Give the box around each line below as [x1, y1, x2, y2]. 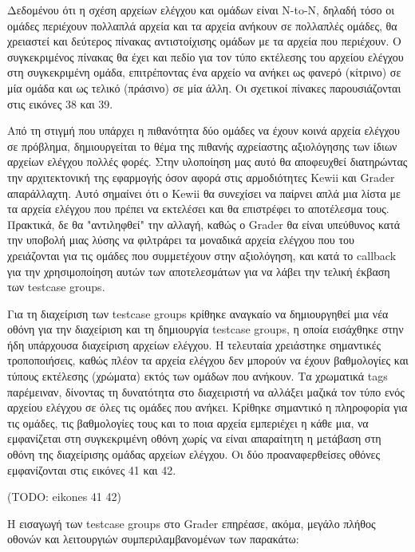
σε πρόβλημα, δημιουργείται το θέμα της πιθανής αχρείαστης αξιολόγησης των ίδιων [7, 137, 397, 154]
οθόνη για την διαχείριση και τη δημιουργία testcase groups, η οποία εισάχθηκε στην [7, 321, 404, 337]
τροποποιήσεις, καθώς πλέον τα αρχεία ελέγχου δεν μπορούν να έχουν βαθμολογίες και [7, 352, 409, 369]
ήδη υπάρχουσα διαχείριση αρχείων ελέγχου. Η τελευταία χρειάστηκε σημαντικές [7, 336, 381, 353]
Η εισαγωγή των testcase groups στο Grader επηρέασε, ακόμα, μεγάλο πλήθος [7, 515, 376, 531]
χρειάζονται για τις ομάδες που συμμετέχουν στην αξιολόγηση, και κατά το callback [7, 246, 397, 263]
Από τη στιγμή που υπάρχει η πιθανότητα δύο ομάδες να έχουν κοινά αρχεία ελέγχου [7, 122, 401, 139]
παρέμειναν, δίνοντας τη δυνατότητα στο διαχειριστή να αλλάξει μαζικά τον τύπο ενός [7, 383, 405, 400]
